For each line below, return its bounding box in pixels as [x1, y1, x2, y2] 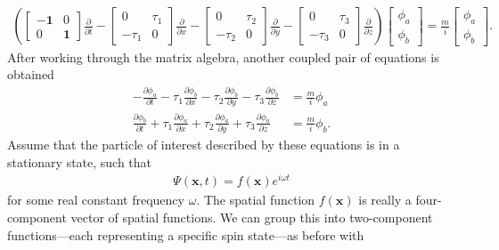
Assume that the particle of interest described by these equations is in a [7, 135, 400, 154]
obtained [7, 65, 54, 84]
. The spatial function [196, 190, 315, 209]
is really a [358, 190, 412, 209]
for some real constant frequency [7, 190, 184, 209]
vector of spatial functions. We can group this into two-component [70, 207, 433, 226]
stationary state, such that [7, 152, 152, 171]
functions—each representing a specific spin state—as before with [7, 225, 364, 244]
